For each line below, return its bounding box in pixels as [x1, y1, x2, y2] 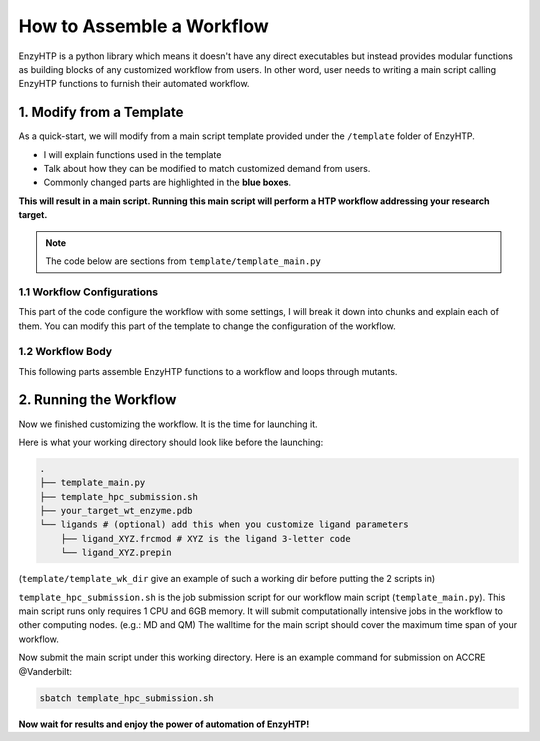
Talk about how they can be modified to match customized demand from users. [43, 163, 371, 175]
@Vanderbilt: [18, 665, 72, 677]
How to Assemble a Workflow [18, 15, 269, 37]
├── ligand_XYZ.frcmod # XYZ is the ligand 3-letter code [60, 533, 351, 544]
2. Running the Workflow [18, 391, 177, 409]
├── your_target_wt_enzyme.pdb [39, 505, 194, 517]
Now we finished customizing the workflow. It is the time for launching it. [18, 418, 319, 430]
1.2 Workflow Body [18, 345, 113, 359]
